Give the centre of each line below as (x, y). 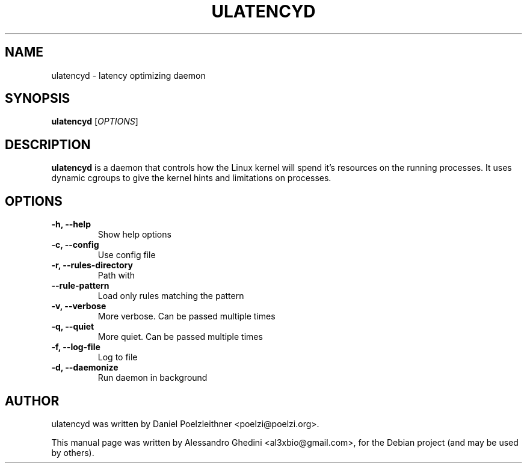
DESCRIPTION (48, 144)
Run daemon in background (153, 378)
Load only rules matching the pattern (171, 296)
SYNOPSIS (38, 99)
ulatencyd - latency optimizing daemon (128, 75)
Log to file (118, 357)
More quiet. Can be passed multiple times (180, 337)
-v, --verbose (79, 306)
